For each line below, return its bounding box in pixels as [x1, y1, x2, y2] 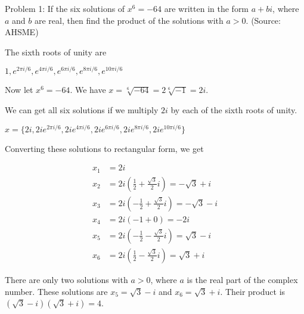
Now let [5, 83, 33, 96]
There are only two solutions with [5, 273, 128, 285]
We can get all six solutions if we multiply [5, 104, 159, 116]
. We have [70, 83, 106, 96]
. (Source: [246, 14, 281, 26]
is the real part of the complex [187, 273, 298, 285]
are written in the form [164, 2, 249, 14]
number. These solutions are [5, 285, 108, 297]
